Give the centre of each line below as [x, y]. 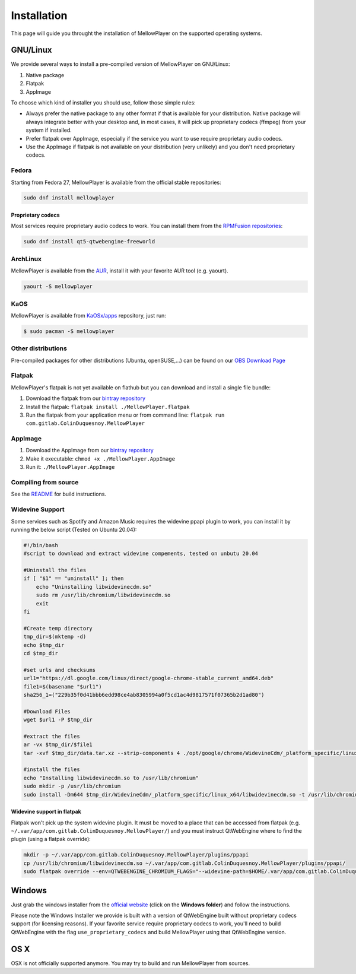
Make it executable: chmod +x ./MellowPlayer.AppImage [100, 459]
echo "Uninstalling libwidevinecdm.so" [94, 587]
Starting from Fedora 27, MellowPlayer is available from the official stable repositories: [116, 182]
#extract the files [52, 736]
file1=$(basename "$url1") [63, 686]
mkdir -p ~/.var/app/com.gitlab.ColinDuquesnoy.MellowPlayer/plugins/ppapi [136, 855]
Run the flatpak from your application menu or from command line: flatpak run [125, 415]
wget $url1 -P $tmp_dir [58, 720]
